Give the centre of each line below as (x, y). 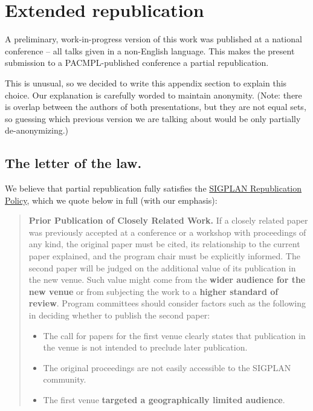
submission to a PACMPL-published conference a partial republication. (137, 63)
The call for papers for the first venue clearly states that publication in (174, 335)
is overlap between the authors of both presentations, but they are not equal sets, (156, 107)
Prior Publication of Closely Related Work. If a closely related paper (168, 220)
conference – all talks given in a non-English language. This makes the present (150, 50)
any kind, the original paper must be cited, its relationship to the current (164, 244)
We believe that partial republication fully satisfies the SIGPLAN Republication (153, 188)
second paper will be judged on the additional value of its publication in (162, 267)
